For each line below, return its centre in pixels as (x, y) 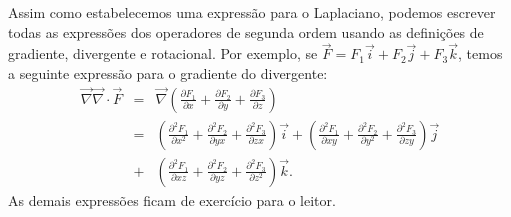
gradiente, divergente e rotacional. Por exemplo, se (163, 53)
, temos (480, 53)
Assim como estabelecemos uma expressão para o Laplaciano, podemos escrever (252, 12)
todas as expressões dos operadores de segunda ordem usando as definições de (246, 31)
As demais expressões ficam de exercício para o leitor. (172, 199)
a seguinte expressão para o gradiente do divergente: (168, 73)
